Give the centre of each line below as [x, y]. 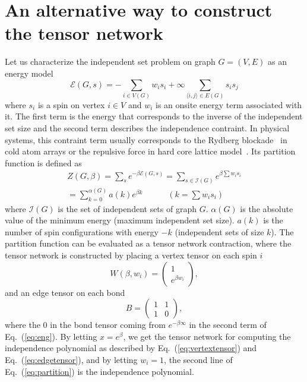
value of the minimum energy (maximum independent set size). [120, 220]
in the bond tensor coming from [108, 325]
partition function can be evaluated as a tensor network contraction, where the [148, 243]
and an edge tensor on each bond [65, 292]
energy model [29, 73]
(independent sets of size [219, 231]
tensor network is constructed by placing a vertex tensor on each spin [131, 255]
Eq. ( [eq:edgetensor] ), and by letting [71, 360]
